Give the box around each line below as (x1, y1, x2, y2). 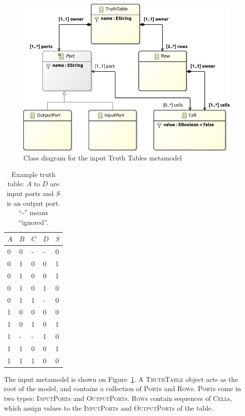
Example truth (11, 169, 56, 179)
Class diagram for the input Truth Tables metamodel (23, 153, 182, 163)
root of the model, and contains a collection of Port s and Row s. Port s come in (4, 383, 241, 394)
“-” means (19, 207, 49, 218)
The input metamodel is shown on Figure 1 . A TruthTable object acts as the (4, 374, 238, 384)
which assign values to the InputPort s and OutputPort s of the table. (4, 402, 213, 413)
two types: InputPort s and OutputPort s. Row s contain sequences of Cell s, (4, 393, 232, 403)
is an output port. (6, 198, 60, 208)
